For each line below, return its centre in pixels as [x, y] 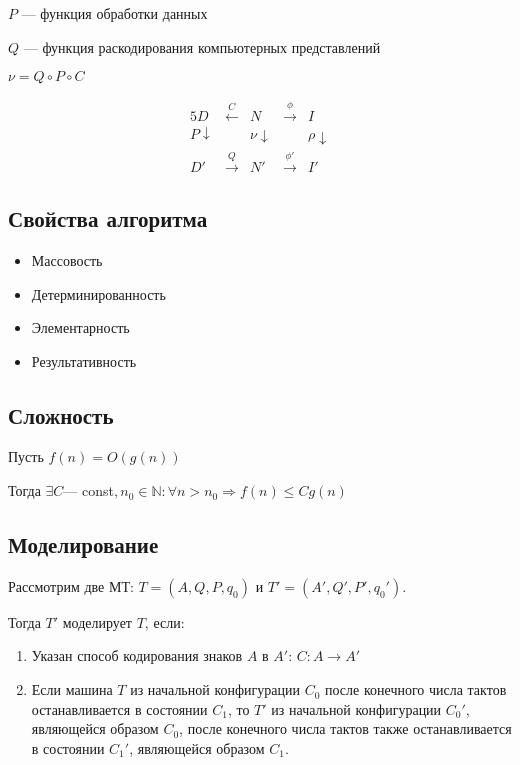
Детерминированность [98, 293]
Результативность [84, 360]
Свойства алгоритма [108, 218]
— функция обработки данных [114, 13]
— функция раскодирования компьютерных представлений [202, 46]
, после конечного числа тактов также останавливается [345, 728]
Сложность [61, 414]
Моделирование [83, 544]
